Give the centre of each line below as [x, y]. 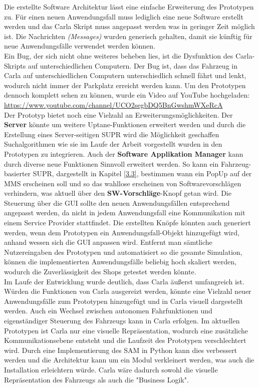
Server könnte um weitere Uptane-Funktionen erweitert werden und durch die [125, 124]
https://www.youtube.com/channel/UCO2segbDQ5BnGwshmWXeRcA [113, 104]
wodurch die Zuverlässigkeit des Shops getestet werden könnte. [100, 272]
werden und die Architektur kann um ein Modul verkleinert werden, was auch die [129, 360]
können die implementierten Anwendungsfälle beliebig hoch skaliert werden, [120, 262]
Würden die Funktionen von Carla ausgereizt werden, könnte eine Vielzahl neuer [128, 291]
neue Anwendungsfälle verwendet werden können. [80, 46]
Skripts [15, 65]
